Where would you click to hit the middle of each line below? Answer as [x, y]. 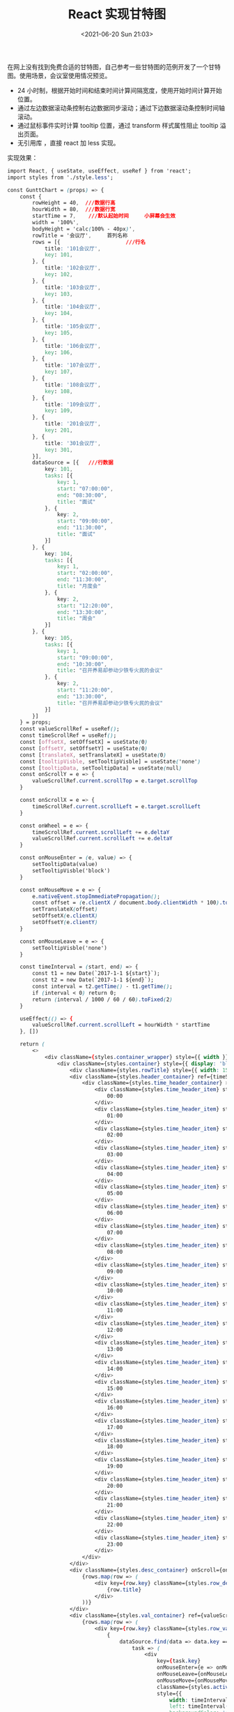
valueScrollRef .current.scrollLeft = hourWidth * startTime [121, 1025]
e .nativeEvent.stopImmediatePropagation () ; [96, 896]
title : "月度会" [79, 586]
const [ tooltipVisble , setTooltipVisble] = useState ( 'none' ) [110, 761]
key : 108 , [58, 391]
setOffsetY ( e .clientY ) [65, 923]
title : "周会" [76, 619]
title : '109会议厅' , [72, 404]
